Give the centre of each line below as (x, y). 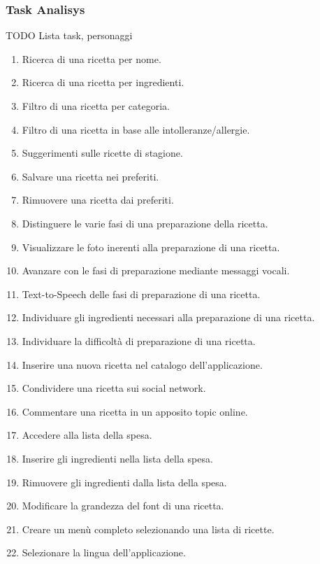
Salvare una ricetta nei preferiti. (90, 176)
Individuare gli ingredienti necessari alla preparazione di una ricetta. (168, 317)
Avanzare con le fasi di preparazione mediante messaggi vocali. (156, 270)
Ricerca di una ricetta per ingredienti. (103, 82)
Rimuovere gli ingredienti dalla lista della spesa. (124, 482)
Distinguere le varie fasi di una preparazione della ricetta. (145, 223)
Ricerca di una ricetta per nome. (92, 58)
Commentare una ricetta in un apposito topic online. (135, 411)
